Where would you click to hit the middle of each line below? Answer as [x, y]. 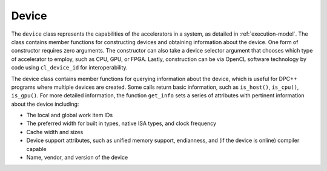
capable [36, 149]
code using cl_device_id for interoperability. [69, 68]
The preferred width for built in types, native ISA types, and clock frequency [121, 123]
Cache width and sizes [55, 132]
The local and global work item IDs [70, 115]
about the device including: [45, 104]
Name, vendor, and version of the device [77, 158]
